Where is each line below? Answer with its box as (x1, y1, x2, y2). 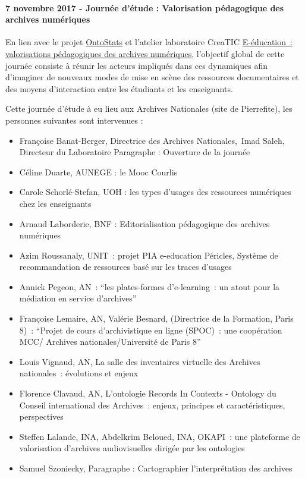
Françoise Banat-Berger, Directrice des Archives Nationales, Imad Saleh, (19, 134, 285, 146)
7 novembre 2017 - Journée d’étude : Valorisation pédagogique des (5, 1, 284, 14)
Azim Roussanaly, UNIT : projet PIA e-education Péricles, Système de (19, 249, 278, 261)
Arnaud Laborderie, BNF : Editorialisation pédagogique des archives (19, 217, 270, 229)
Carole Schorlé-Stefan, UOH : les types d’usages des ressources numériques (19, 185, 291, 198)
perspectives (19, 410, 64, 423)
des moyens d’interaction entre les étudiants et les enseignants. (5, 82, 233, 95)
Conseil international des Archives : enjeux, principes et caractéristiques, (19, 398, 285, 411)
